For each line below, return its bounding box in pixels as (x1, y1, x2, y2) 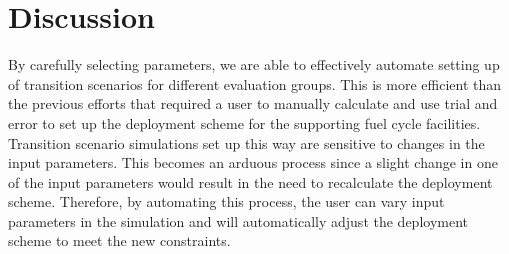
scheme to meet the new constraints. (8, 230, 231, 251)
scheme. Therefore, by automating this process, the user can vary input (8, 191, 445, 212)
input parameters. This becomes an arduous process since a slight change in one (8, 152, 498, 173)
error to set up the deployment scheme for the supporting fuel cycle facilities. (8, 112, 481, 133)
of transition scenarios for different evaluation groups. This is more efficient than (8, 73, 502, 94)
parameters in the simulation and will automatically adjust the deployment (8, 210, 468, 231)
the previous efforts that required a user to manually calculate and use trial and (8, 93, 498, 114)
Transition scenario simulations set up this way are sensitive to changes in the (8, 132, 485, 153)
